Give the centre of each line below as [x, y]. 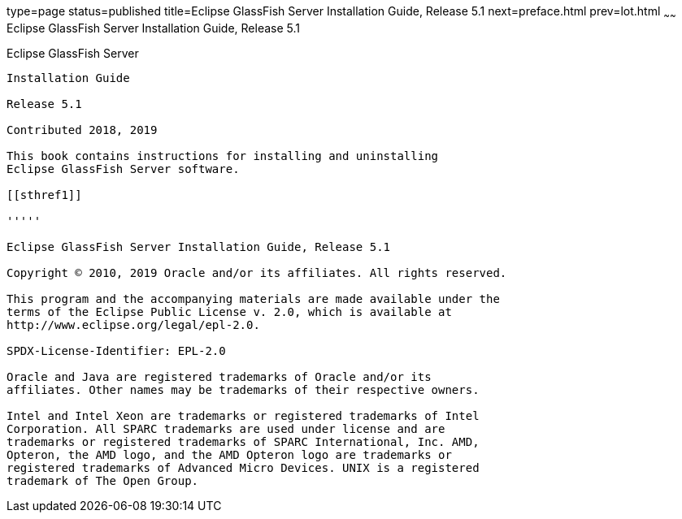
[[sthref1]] [44, 195]
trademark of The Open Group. [103, 480]
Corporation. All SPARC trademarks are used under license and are [226, 428]
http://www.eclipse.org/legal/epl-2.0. [133, 324]
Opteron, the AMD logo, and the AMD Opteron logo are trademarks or [229, 454]
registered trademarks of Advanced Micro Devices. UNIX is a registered [243, 467]
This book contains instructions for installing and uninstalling [223, 156]
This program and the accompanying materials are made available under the [253, 298]
